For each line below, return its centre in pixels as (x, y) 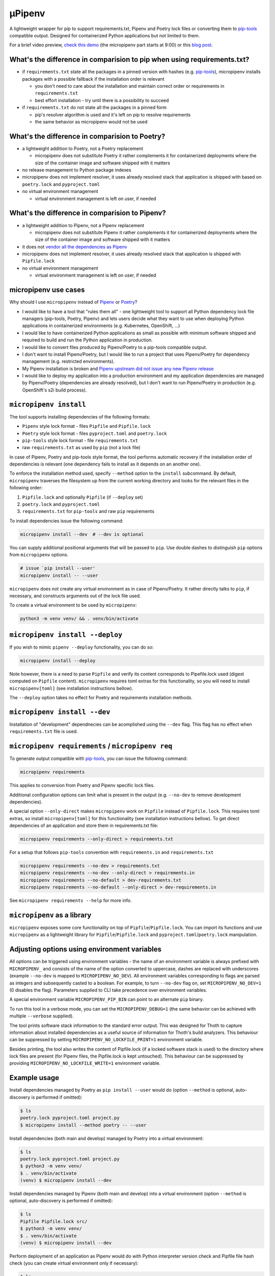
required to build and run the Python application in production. (87, 340)
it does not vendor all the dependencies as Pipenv (75, 247)
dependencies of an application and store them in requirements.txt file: (84, 826)
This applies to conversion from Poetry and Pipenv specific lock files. (82, 786)
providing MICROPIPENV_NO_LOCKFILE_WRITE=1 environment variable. (85, 1063)
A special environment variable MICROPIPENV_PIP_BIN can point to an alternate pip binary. (106, 999)
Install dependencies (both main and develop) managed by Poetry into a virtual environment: (106, 1138)
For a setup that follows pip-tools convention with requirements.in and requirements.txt (112, 852)
